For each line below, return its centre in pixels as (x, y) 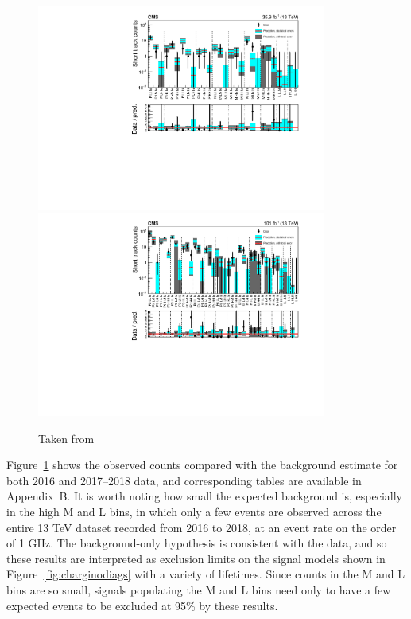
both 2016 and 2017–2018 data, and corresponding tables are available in (184, 480)
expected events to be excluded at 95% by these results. (142, 605)
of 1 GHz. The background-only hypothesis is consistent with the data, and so (197, 543)
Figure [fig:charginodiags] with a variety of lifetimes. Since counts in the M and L (205, 574)
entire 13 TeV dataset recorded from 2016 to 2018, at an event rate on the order (202, 527)
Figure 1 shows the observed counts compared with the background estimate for (202, 465)
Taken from (66, 438)
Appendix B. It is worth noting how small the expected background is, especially (204, 496)
